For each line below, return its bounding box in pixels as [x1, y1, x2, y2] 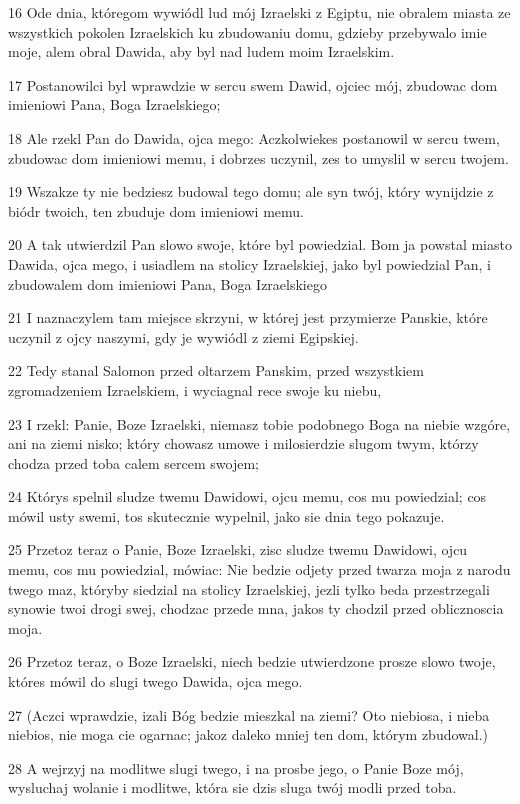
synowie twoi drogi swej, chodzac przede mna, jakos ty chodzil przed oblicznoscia [8, 598, 504, 619]
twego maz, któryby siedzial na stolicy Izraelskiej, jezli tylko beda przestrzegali [8, 578, 490, 599]
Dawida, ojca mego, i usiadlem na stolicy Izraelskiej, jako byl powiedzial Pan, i [8, 253, 491, 274]
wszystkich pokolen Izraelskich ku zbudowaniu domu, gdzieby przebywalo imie [8, 21, 487, 42]
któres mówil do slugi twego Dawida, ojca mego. [8, 671, 303, 692]
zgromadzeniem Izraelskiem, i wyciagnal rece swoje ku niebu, [8, 379, 382, 400]
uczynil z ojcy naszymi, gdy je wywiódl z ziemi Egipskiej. [8, 326, 359, 347]
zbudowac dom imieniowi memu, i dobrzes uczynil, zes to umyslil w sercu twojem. [8, 147, 509, 168]
